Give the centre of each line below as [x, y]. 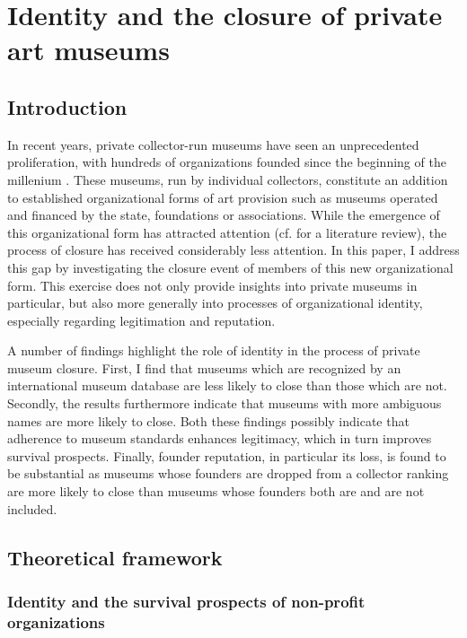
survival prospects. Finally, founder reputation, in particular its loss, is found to [227, 455]
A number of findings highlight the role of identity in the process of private [214, 350]
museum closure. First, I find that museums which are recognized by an [204, 367]
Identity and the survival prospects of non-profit [186, 601]
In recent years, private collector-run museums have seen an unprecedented [213, 144]
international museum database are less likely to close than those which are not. [227, 385]
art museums [88, 50]
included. [32, 508]
